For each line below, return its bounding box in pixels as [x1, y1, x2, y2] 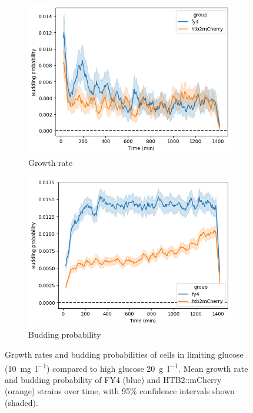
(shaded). [5, 396, 38, 408]
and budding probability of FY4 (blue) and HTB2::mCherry [5, 373, 222, 385]
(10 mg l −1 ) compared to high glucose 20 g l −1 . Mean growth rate [5, 360, 248, 374]
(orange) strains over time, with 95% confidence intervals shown [5, 385, 235, 397]
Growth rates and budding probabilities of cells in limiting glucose [5, 348, 244, 360]
